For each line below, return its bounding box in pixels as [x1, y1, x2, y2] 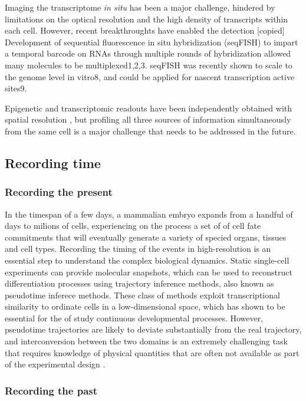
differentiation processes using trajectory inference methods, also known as [5, 277, 274, 290]
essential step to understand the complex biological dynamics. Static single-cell [5, 254, 289, 266]
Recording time [5, 153, 101, 172]
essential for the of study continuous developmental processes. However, [5, 311, 264, 324]
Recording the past [5, 383, 98, 397]
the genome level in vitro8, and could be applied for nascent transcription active [5, 70, 295, 83]
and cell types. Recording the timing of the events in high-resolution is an [5, 242, 271, 255]
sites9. [5, 82, 27, 94]
